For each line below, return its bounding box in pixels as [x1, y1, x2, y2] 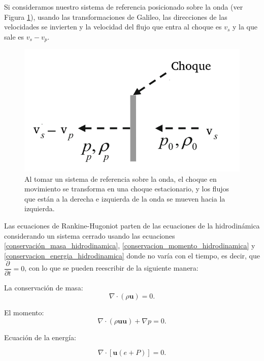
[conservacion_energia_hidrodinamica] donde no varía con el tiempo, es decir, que [4, 250, 260, 260]
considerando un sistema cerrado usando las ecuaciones [4, 230, 175, 241]
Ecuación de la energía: [4, 332, 76, 342]
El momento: [4, 307, 44, 318]
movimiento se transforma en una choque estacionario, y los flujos [24, 183, 229, 194]
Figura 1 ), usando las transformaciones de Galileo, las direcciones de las [4, 11, 227, 22]
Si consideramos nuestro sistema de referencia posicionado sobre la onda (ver [4, 2, 243, 12]
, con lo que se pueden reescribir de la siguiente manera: [24, 262, 199, 273]
